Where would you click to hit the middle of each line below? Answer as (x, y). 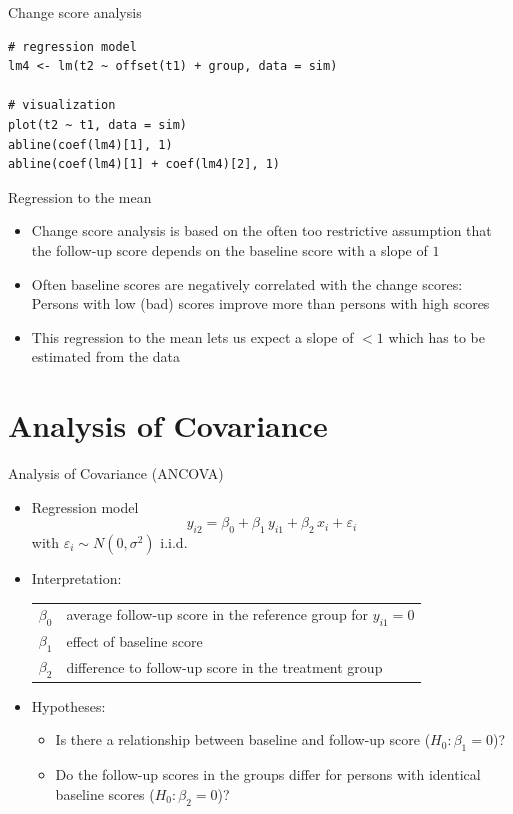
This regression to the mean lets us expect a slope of (192, 336)
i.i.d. (174, 542)
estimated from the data (106, 356)
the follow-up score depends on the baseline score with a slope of (229, 249)
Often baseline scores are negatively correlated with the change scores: (247, 283)
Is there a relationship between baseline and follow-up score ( (243, 739)
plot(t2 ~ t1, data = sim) (97, 124)
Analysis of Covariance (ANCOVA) (116, 473)
